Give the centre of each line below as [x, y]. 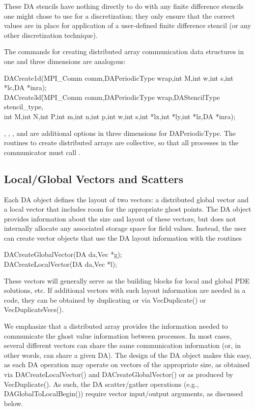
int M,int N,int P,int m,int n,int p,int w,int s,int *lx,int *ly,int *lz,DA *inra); [120, 116]
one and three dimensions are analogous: [65, 61]
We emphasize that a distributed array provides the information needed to [116, 326]
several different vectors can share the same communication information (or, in [122, 345]
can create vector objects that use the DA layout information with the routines [123, 237]
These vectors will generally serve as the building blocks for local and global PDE [127, 280]
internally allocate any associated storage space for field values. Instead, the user [125, 228]
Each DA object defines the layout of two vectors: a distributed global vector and [126, 199]
